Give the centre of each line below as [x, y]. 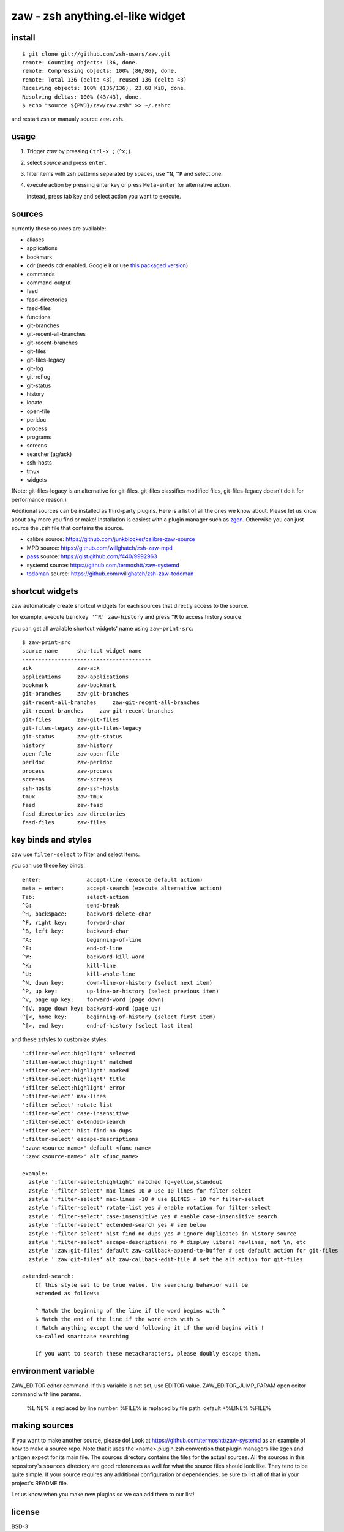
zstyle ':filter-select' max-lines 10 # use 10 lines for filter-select [140, 1191]
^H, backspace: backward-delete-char [87, 914]
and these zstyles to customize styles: [60, 1039]
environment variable [53, 1371]
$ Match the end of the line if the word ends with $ [117, 1319]
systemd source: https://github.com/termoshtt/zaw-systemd [103, 565]
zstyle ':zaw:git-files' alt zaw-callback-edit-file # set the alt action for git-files [166, 1259]
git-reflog [39, 377]
